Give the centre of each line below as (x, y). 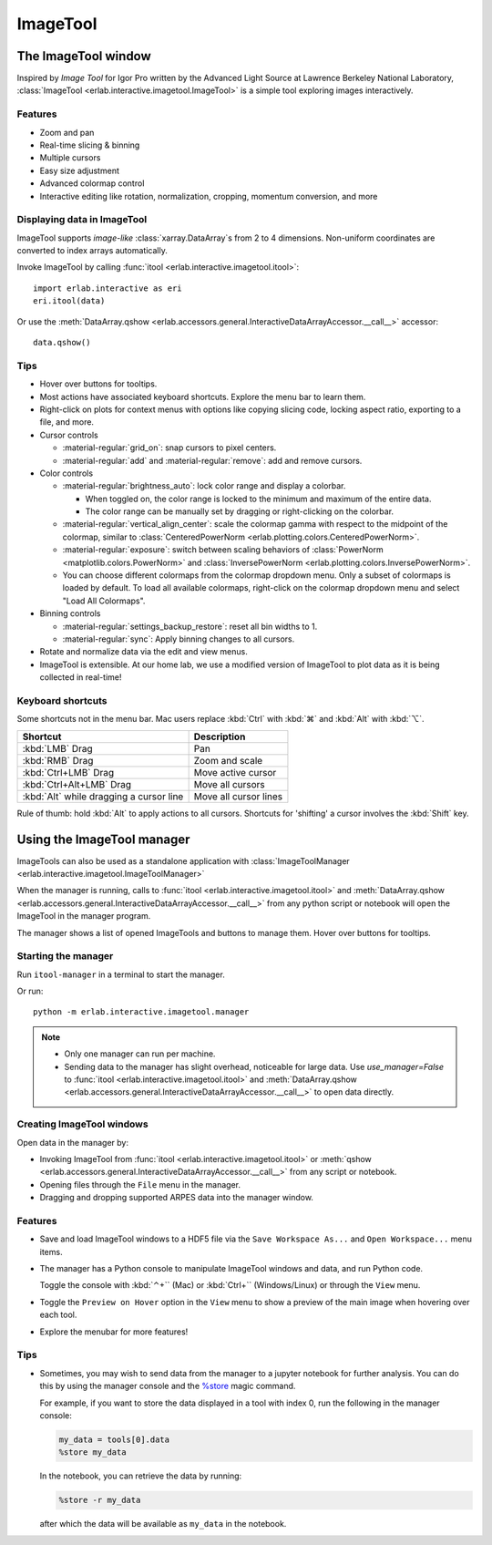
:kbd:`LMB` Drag (57, 748)
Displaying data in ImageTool (82, 220)
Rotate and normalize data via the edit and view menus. (143, 652)
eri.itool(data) (69, 301)
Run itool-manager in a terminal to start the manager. (121, 974)
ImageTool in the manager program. (84, 916)
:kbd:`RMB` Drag (58, 760)
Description (220, 736)
